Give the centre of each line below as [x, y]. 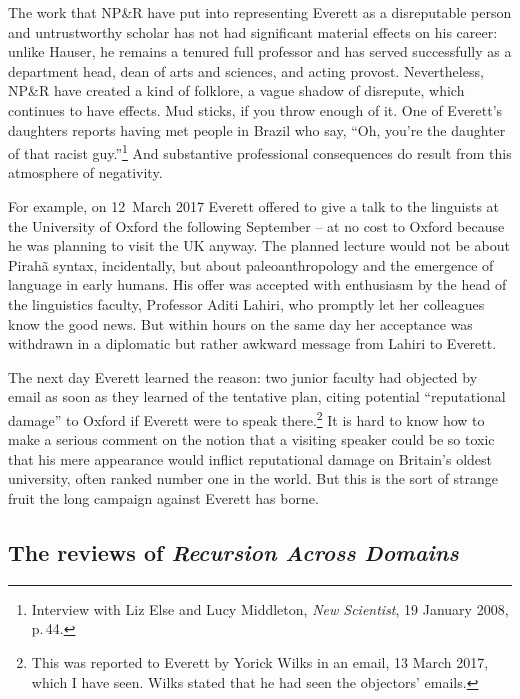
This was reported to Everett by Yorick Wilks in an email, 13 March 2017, [260, 661]
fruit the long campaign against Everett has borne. [163, 497]
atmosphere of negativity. [85, 172]
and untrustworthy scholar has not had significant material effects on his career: [253, 31]
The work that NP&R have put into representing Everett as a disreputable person [260, 12]
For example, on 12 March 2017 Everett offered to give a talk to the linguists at [254, 206]
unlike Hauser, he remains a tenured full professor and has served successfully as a [260, 51]
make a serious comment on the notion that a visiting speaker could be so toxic [251, 439]
